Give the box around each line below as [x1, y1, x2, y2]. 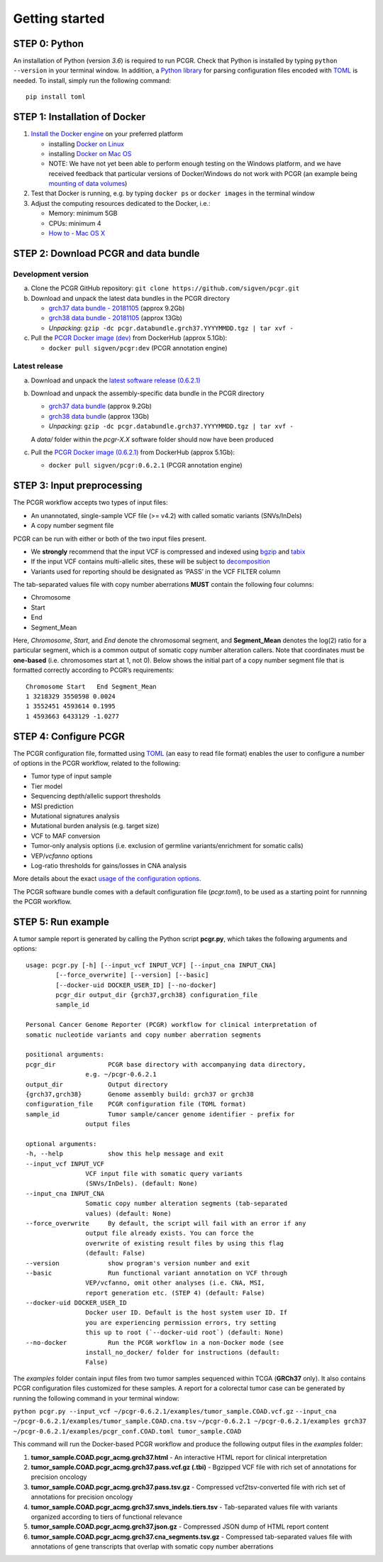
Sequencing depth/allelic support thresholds [30, 792, 161, 801]
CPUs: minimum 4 [48, 219, 102, 227]
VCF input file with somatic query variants [85, 1170, 243, 1178]
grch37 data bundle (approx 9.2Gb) [48, 402, 152, 411]
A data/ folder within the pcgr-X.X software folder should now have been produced [30, 435, 274, 444]
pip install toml [26, 93, 86, 101]
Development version [13, 269, 89, 279]
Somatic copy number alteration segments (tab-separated [85, 1199, 288, 1208]
